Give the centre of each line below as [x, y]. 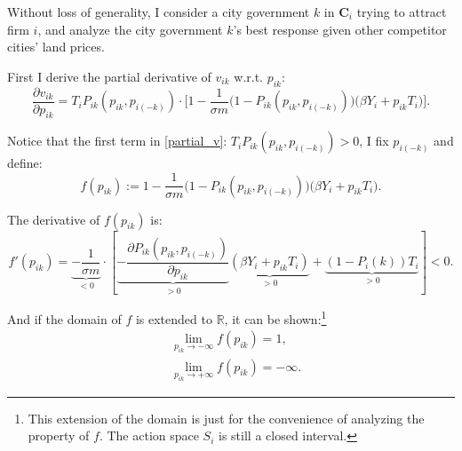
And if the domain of [64, 318]
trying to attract [402, 12]
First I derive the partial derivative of [109, 76]
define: [25, 163]
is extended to [174, 318]
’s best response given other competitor [340, 29]
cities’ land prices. [56, 47]
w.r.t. [249, 76]
